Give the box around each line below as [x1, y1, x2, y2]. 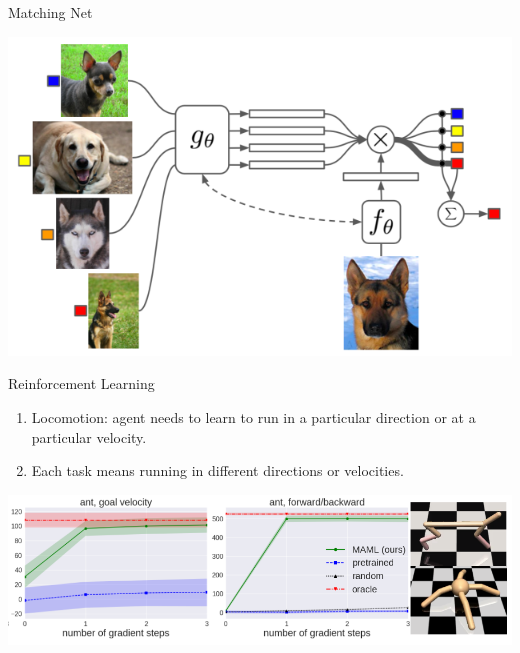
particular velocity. [31, 426, 147, 447]
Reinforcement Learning [8, 373, 155, 394]
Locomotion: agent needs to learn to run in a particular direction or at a [31, 406, 476, 427]
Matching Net [8, 2, 93, 22]
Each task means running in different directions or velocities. [31, 460, 404, 481]
